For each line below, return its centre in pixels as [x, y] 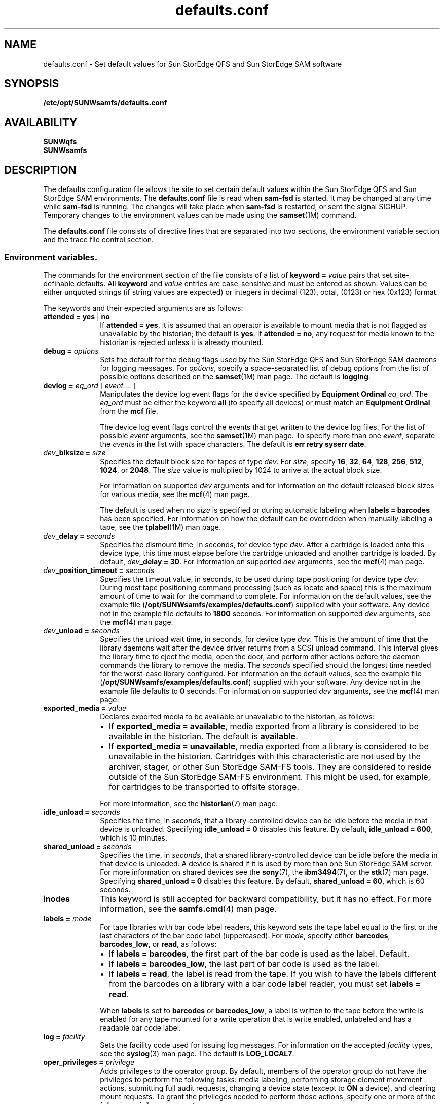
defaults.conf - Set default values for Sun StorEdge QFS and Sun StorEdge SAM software [193, 64]
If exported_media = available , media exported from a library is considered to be [264, 726]
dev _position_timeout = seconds [99, 570]
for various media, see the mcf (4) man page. [175, 494]
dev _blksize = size [75, 452]
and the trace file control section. [99, 240]
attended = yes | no [77, 316]
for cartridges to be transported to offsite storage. [204, 787]
